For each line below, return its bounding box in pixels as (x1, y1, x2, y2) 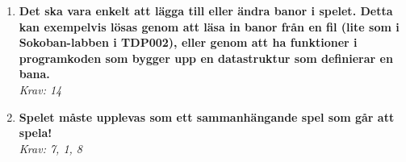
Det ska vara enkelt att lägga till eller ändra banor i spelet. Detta (19, 2, 393, 19)
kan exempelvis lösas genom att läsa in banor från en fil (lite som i (19, 18, 400, 35)
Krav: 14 (19, 81, 62, 98)
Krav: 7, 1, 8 (19, 139, 83, 156)
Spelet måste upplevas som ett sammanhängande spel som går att (19, 108, 395, 125)
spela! (19, 124, 52, 141)
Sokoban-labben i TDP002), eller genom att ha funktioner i (19, 34, 358, 51)
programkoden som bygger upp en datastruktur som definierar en (19, 49, 393, 66)
